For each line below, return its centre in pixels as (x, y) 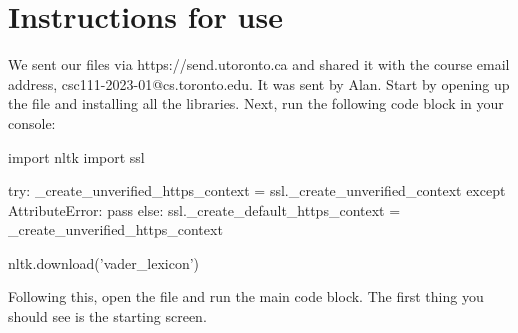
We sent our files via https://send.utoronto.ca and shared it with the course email (259, 64)
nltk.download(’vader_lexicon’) (104, 262)
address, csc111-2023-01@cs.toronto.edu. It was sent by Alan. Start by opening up (259, 83)
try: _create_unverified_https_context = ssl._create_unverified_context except (257, 190)
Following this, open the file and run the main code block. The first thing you (246, 296)
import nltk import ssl (76, 156)
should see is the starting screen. (107, 316)
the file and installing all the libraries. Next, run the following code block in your (256, 103)
